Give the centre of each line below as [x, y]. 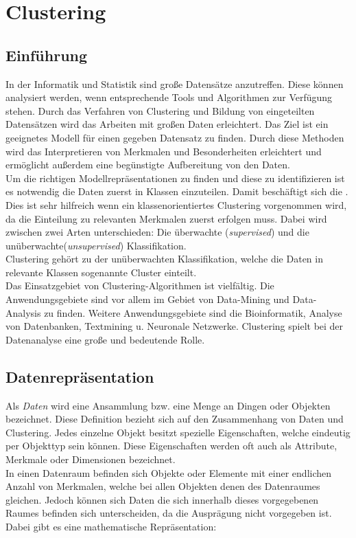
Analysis [23, 312]
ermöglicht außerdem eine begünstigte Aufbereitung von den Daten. [148, 165]
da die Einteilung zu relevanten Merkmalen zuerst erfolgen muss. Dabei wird [166, 218]
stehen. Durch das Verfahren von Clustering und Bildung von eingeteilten [160, 110]
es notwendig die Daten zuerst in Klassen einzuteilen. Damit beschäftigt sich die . [177, 191]
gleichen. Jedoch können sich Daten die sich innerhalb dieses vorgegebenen [162, 499]
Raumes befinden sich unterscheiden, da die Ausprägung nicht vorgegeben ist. [169, 513]
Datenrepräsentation [80, 376]
